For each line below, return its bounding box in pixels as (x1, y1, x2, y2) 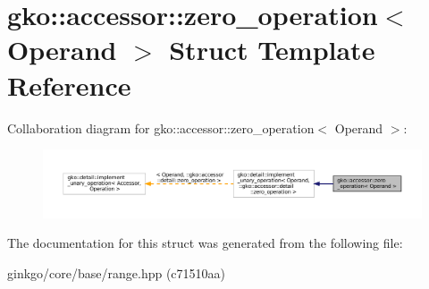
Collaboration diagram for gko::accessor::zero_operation (7, 118, 315, 137)
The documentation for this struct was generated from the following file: (7, 234, 403, 252)
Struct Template (169, 31, 375, 68)
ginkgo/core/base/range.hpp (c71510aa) (7, 263, 226, 282)
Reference (7, 66, 131, 103)
